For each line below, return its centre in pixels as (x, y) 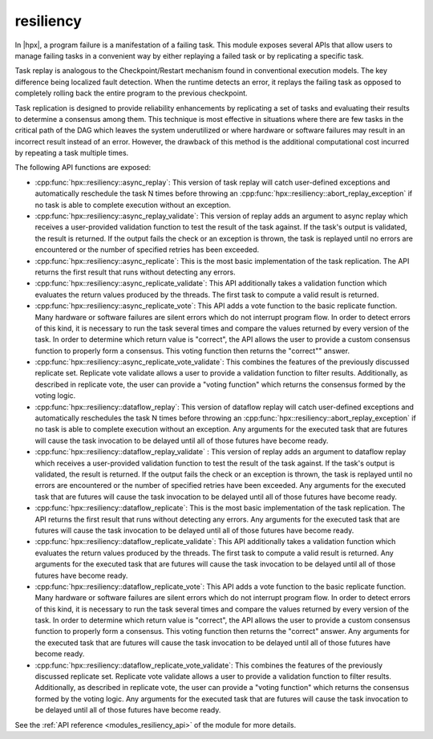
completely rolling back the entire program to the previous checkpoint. (131, 93)
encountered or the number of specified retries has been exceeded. (147, 250)
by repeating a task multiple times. (72, 153)
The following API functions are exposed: (83, 168)
